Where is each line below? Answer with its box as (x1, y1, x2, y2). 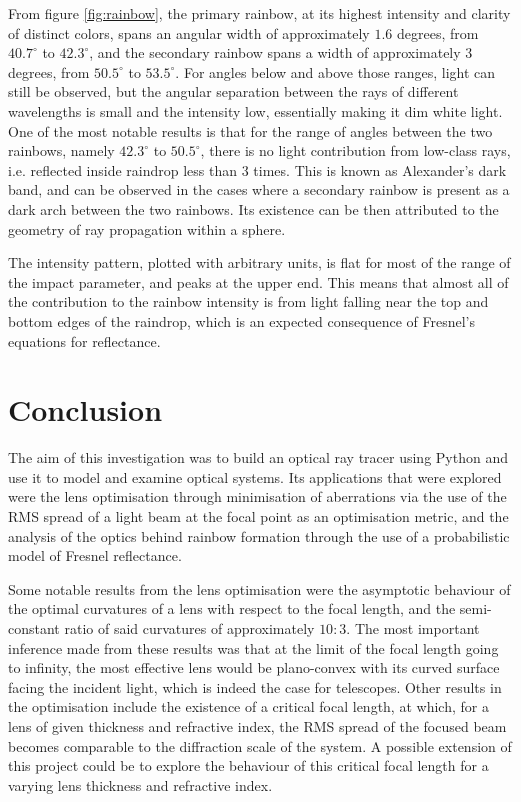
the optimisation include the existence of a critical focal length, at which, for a (8, 696, 489, 717)
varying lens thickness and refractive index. (8, 774, 273, 795)
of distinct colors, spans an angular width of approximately (8, 22, 370, 43)
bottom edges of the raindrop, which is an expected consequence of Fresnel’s (8, 310, 475, 331)
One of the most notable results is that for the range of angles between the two (8, 120, 493, 141)
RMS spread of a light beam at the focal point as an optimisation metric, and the (8, 506, 509, 526)
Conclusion (8, 389, 163, 430)
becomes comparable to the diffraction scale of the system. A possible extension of (8, 735, 512, 756)
